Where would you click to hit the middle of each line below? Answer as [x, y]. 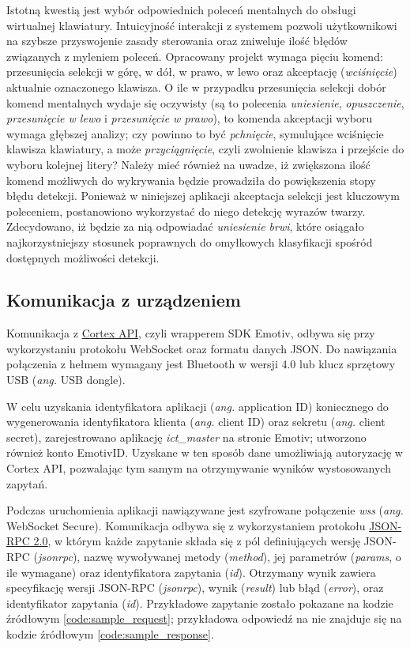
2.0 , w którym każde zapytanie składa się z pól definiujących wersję [197, 541]
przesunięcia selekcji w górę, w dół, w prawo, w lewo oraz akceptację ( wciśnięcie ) [202, 72]
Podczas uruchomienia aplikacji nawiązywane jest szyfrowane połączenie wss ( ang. [205, 510]
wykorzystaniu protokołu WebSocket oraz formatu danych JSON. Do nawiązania [202, 348]
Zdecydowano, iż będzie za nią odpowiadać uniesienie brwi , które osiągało [185, 226]
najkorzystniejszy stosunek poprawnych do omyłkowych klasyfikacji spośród [190, 241]
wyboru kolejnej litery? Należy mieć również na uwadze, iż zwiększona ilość [188, 164]
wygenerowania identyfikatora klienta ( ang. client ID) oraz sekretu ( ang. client [196, 422]
